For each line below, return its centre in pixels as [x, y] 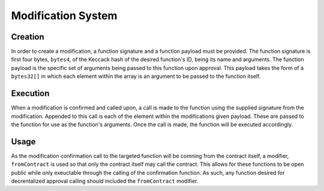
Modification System [64, 16]
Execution [30, 94]
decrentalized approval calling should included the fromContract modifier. [105, 181]
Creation [28, 37]
